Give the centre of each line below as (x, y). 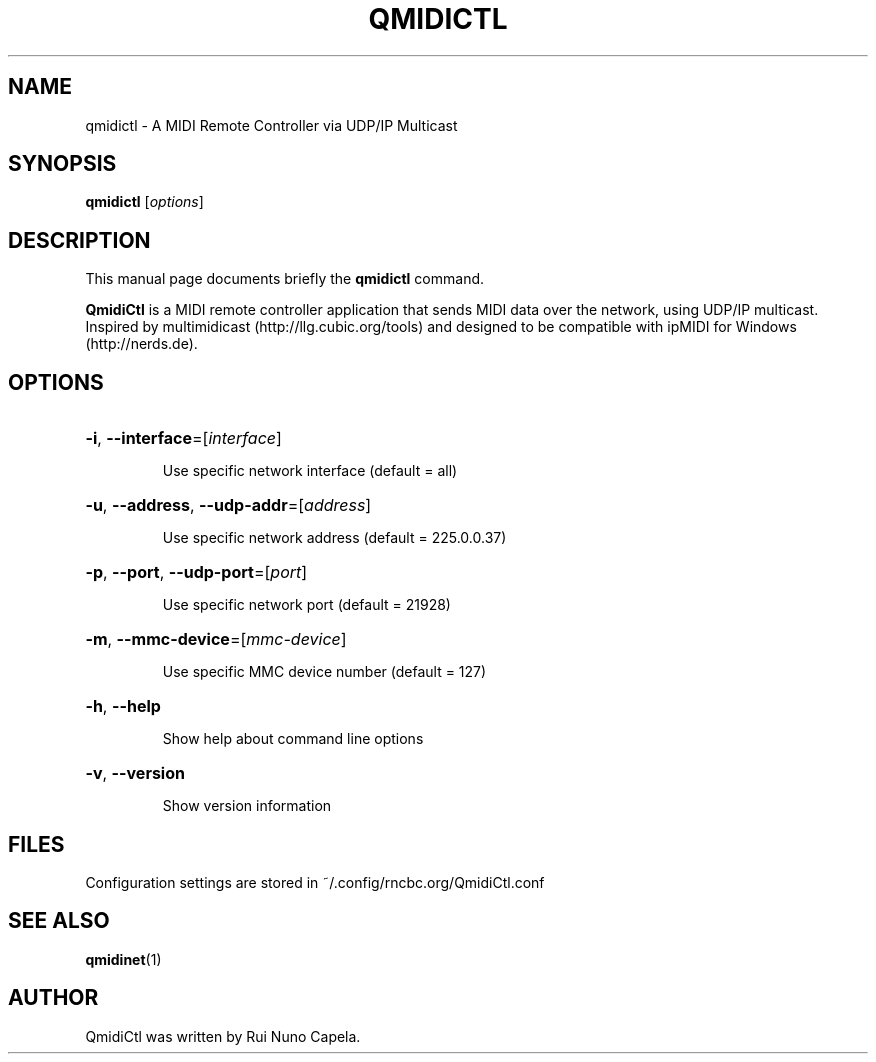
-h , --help (123, 706)
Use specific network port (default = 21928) (306, 605)
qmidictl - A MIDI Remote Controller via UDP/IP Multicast (271, 125)
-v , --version (135, 773)
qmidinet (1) (123, 959)
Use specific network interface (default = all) (310, 471)
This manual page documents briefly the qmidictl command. (285, 279)
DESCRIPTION (79, 240)
